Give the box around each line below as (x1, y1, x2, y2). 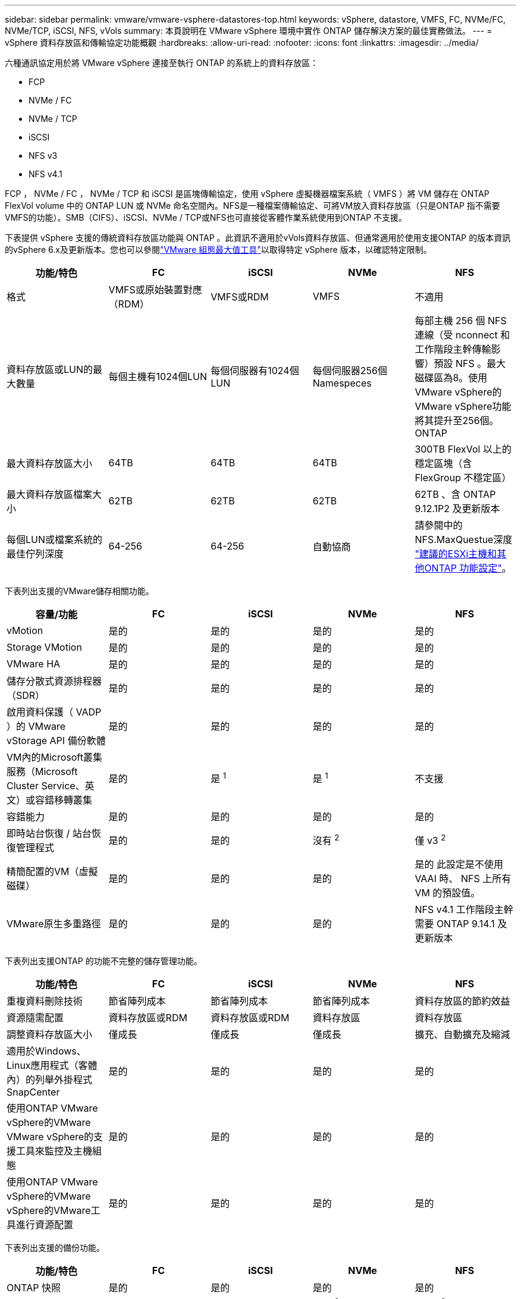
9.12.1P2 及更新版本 (415, 503, 500, 514)
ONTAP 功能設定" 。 (424, 562, 511, 574)
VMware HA (7, 658, 61, 670)
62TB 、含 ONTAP (415, 488, 496, 500)
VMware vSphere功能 (415, 400, 511, 412)
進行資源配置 (16, 1219, 74, 1231)
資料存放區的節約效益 (415, 995, 510, 1007)
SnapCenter (7, 1086, 60, 1098)
